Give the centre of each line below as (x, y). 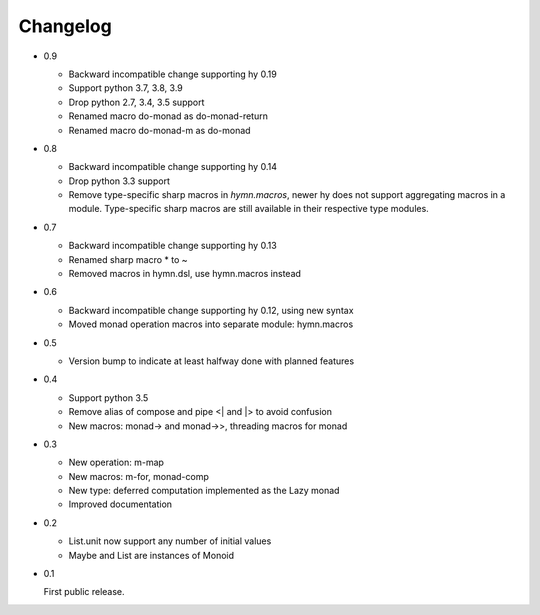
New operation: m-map (116, 462)
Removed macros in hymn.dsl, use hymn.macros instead (185, 274)
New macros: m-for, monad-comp (139, 476)
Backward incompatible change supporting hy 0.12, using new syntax (211, 310)
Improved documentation (120, 504)
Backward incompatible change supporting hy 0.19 (172, 74)
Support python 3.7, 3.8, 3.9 (126, 88)
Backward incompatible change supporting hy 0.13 (172, 246)
